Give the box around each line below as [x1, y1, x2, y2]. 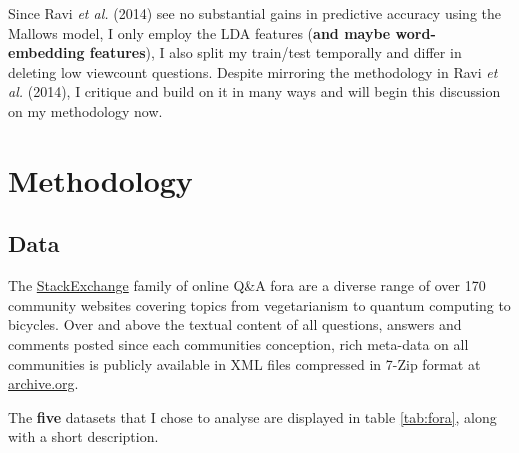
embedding [8, 42, 85, 63]
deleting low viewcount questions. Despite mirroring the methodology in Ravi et [8, 61, 498, 82]
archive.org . [8, 373, 79, 394]
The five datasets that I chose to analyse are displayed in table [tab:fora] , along [8, 406, 497, 427]
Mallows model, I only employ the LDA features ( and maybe [8, 22, 391, 43]
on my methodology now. [8, 100, 163, 121]
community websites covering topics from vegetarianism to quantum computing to [8, 294, 511, 315]
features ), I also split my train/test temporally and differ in [89, 42, 462, 63]
